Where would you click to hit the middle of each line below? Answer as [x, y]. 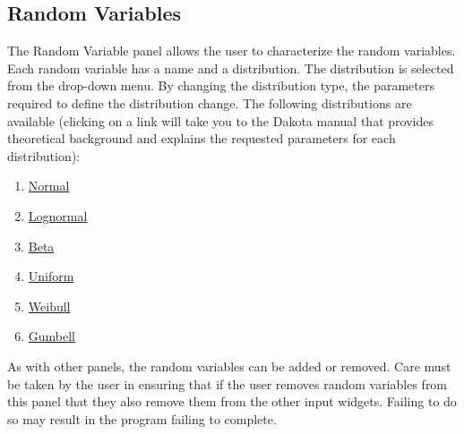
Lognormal [58, 215]
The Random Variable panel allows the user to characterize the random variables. [232, 51]
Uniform [51, 276]
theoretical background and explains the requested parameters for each [202, 138]
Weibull [49, 306]
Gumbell [52, 336]
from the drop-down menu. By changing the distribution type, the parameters [221, 85]
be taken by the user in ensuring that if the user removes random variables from [228, 383]
